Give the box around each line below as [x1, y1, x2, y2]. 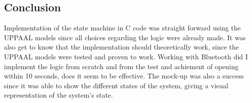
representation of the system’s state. [4, 90, 113, 100]
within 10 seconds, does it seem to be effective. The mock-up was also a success [4, 71, 244, 81]
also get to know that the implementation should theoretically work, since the [4, 42, 239, 52]
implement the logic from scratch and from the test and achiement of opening [4, 61, 239, 71]
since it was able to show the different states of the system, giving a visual [4, 80, 228, 90]
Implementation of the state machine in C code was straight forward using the [4, 23, 241, 33]
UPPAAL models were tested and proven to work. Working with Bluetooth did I [4, 51, 248, 61]
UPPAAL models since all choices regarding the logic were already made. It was [4, 32, 246, 42]
